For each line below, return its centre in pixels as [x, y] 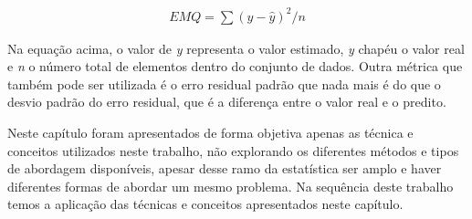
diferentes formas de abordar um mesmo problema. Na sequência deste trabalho [231, 186]
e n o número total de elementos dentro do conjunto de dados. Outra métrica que [235, 66]
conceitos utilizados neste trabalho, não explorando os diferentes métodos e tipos [233, 150]
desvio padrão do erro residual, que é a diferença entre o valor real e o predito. [227, 102]
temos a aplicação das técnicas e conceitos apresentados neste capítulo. [205, 204]
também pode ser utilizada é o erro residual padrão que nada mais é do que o [224, 83]
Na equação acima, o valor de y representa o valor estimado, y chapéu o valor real [236, 48]
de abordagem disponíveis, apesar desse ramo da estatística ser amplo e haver [225, 168]
